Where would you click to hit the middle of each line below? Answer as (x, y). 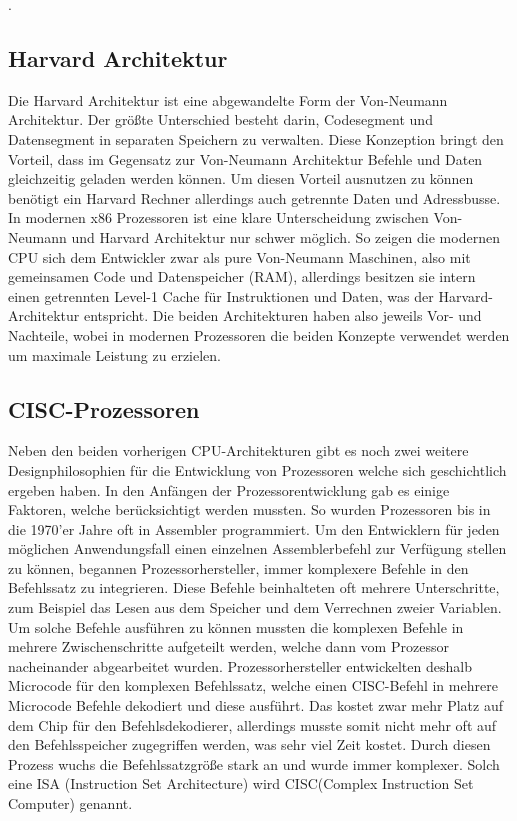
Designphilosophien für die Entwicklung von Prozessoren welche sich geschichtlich (257, 469)
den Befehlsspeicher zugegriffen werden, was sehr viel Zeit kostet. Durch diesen (249, 744)
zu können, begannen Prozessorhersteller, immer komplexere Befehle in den (238, 567)
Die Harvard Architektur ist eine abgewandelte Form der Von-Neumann (228, 99)
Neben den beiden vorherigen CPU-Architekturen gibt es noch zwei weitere (238, 450)
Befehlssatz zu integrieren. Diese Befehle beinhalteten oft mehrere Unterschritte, (254, 587)
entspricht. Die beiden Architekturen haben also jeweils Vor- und (282, 315)
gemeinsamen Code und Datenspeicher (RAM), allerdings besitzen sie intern (242, 276)
